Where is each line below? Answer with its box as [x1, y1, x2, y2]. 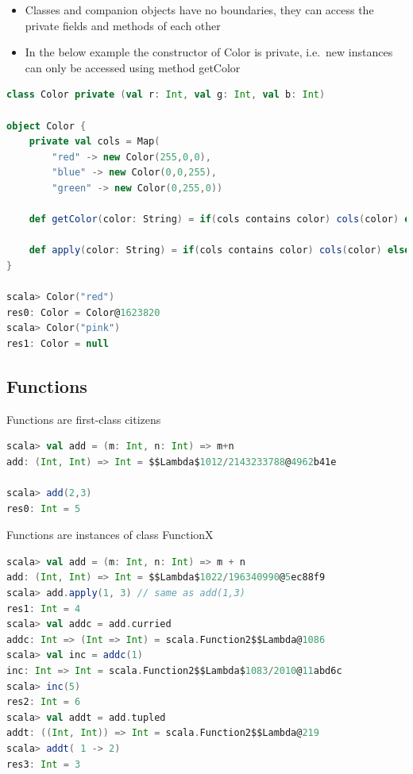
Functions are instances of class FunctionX [6, 526, 214, 543]
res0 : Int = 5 [6, 503, 81, 514]
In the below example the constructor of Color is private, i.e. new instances [25, 44, 393, 60]
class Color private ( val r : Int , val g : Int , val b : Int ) [6, 89, 326, 101]
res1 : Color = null [6, 337, 109, 349]
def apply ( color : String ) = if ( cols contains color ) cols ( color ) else [29, 245, 411, 256]
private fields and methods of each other [25, 17, 221, 33]
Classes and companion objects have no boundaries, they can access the [25, 2, 374, 17]
